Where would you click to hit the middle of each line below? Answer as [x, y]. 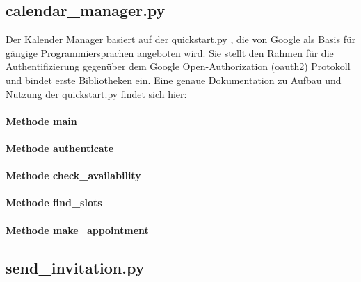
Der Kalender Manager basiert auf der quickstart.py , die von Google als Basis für [181, 39]
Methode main [41, 121]
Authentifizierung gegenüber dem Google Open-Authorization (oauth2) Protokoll [178, 66]
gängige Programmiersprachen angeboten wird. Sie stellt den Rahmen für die [170, 52]
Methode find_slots [54, 202]
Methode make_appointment [77, 230]
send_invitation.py [75, 267]
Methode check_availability [73, 175]
